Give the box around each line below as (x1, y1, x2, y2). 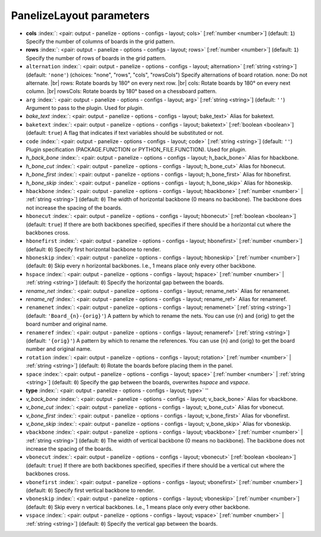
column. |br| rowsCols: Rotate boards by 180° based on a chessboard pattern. (26, 88, 217, 95)
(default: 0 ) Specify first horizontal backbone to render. (26, 245, 161, 252)
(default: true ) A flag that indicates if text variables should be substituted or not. (26, 129, 224, 137)
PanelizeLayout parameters (11, 9, 150, 22)
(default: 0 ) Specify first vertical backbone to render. (26, 487, 155, 494)
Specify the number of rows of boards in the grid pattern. (26, 54, 166, 62)
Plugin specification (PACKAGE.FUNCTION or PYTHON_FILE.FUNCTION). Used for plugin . (26, 146, 247, 153)
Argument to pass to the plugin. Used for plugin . (26, 105, 144, 112)
